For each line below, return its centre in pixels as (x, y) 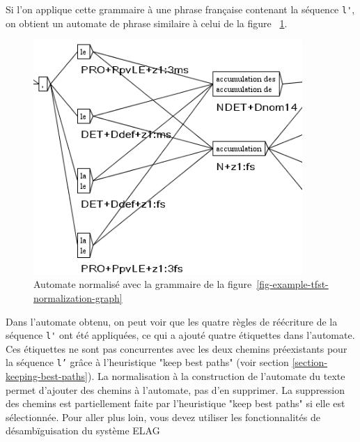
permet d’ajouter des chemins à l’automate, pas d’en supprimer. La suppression (175, 389)
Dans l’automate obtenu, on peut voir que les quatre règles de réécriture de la (172, 321)
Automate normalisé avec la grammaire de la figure (143, 284)
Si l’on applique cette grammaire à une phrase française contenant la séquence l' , (180, 9)
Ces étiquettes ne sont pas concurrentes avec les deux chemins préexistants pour (177, 348)
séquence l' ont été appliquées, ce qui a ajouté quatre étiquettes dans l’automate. (180, 335)
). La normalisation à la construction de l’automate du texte (217, 376)
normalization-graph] (78, 297)
